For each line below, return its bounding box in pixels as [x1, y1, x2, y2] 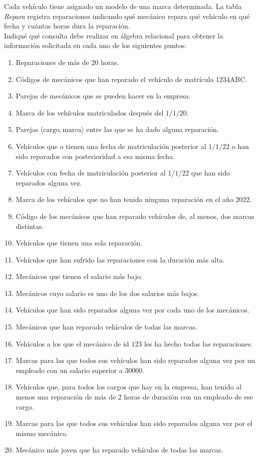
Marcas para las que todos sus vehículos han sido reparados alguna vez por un [15, 355, 255, 365]
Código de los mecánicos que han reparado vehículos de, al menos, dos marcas [15, 210, 255, 221]
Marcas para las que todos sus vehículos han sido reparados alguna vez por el [15, 418, 253, 428]
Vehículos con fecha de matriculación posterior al [15, 167, 166, 178]
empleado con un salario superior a [15, 364, 123, 375]
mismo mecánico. [15, 427, 68, 438]
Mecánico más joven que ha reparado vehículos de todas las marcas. [15, 444, 224, 455]
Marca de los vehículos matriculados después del [15, 107, 164, 117]
